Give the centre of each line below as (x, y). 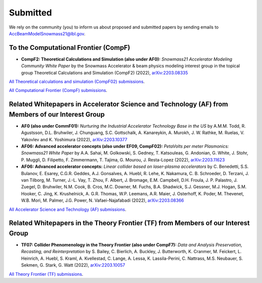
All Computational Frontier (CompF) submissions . (58, 90)
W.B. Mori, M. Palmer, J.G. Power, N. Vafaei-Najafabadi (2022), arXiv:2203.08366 (103, 200)
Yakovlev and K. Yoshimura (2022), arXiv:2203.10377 (74, 139)
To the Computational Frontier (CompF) (70, 48)
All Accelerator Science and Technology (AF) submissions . (67, 209)
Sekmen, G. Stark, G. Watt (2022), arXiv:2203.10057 (73, 265)
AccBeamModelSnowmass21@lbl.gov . (47, 33)
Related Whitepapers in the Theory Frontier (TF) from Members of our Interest (129, 223)
